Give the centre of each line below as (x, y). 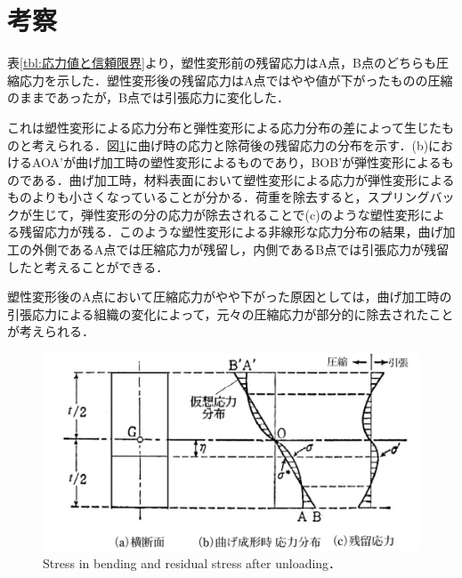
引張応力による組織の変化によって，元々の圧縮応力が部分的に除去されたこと (231, 313)
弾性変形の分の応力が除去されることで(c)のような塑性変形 (251, 214)
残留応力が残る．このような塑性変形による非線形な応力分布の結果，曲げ (231, 232)
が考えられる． (51, 331)
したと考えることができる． (88, 266)
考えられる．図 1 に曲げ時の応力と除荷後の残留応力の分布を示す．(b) (230, 144)
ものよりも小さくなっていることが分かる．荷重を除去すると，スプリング (219, 197)
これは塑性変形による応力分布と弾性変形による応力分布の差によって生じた (225, 127)
